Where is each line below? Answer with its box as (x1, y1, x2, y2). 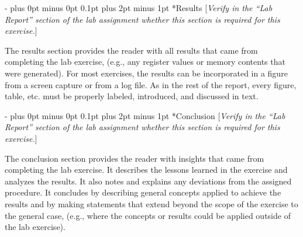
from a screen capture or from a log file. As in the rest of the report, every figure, (5, 78, 297, 90)
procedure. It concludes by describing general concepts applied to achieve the (5, 186, 281, 198)
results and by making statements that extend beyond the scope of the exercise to (5, 197, 298, 210)
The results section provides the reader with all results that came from (5, 44, 258, 56)
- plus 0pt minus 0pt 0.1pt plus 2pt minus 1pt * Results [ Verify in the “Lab (5, 2, 273, 13)
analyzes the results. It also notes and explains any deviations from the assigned (5, 175, 292, 187)
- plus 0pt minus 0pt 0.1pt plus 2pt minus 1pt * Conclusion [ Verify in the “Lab (5, 109, 285, 121)
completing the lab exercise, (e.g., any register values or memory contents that (5, 55, 285, 68)
